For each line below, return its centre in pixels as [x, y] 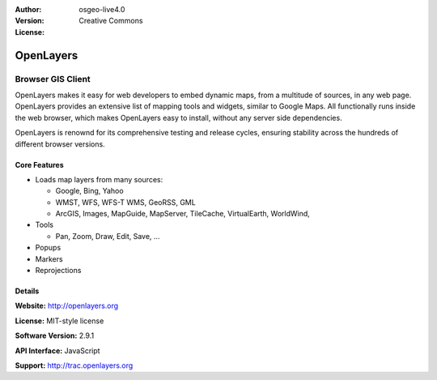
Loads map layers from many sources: [99, 179]
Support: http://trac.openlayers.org [74, 365]
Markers [49, 258]
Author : [28, 9]
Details [27, 291]
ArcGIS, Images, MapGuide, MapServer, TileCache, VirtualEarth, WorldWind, [183, 214]
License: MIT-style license [59, 321]
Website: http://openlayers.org [67, 306]
